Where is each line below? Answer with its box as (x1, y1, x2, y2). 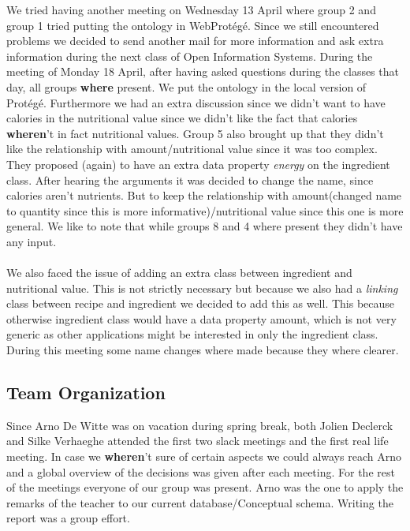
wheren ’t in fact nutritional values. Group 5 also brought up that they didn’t (6, 125, 384, 141)
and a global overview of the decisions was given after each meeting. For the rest (6, 463, 395, 480)
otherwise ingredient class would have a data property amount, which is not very (6, 310, 397, 327)
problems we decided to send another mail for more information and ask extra (6, 32, 384, 49)
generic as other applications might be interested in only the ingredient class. (6, 326, 378, 342)
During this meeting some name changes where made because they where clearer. (6, 342, 399, 358)
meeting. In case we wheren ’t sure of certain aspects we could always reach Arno (6, 448, 401, 465)
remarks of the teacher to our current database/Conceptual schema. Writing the (6, 494, 393, 510)
